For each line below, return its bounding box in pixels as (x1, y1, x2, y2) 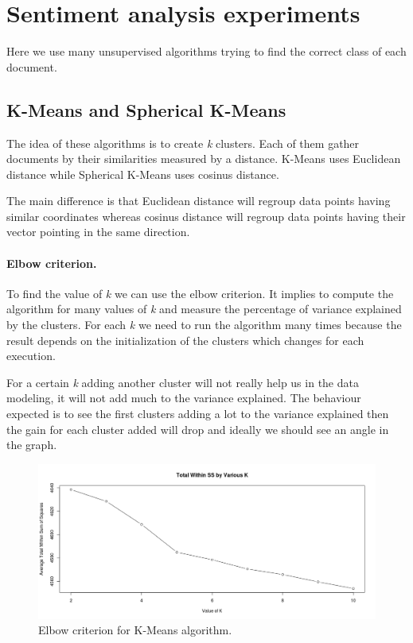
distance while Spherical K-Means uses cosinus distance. (6, 165, 279, 182)
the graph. (6, 436, 57, 453)
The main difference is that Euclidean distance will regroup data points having (6, 192, 391, 209)
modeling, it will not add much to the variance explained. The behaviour (6, 389, 361, 406)
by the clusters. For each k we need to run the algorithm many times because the (6, 316, 402, 333)
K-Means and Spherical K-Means (6, 97, 286, 122)
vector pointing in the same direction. (6, 223, 190, 240)
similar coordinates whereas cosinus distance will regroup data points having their (6, 207, 406, 224)
